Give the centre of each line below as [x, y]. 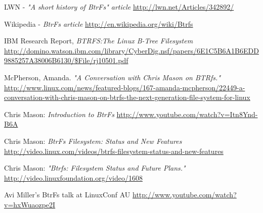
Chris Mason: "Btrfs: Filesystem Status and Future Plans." [95, 168]
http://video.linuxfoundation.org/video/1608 [73, 177]
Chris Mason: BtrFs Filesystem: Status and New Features [93, 141]
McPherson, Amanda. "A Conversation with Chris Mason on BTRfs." [112, 77]
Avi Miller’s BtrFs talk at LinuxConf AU [67, 195]
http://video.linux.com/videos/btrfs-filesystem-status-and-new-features [114, 151]
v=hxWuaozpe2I [30, 204]
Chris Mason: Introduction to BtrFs [59, 114]
